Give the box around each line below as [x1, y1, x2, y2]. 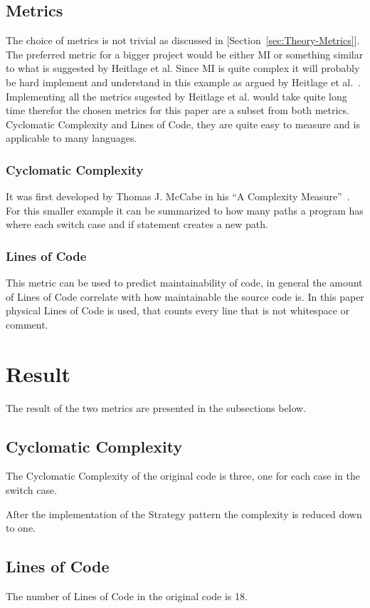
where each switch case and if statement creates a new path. [6, 217, 268, 232]
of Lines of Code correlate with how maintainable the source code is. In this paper [6, 289, 364, 304]
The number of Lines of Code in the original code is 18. [6, 589, 248, 604]
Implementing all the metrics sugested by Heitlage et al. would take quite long [6, 88, 347, 103]
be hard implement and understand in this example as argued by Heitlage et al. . [6, 74, 361, 89]
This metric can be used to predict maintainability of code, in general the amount [6, 275, 363, 290]
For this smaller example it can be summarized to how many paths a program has [6, 202, 364, 217]
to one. [6, 520, 36, 535]
